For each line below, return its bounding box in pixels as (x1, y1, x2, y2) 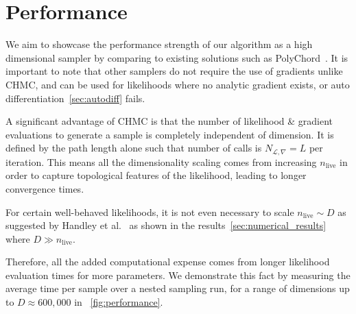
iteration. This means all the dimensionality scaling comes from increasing (5, 154, 317, 169)
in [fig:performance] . (74, 295, 163, 309)
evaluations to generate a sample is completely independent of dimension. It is (5, 127, 334, 141)
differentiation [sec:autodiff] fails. (5, 90, 145, 105)
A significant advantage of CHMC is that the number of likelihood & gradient (5, 114, 333, 128)
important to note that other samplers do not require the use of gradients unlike (5, 64, 343, 78)
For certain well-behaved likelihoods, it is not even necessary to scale (5, 204, 294, 219)
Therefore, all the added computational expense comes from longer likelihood (5, 254, 330, 269)
